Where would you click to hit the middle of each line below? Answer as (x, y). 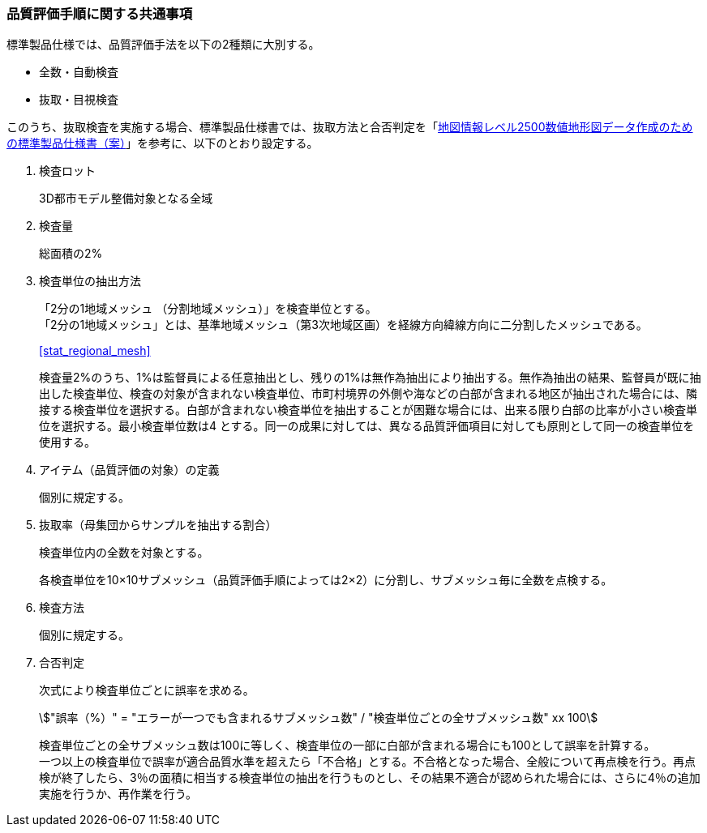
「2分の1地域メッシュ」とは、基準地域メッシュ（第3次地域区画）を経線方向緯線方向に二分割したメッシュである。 (343, 325)
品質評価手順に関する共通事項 (100, 14)
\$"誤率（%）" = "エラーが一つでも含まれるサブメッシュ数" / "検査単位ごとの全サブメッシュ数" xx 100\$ (319, 718)
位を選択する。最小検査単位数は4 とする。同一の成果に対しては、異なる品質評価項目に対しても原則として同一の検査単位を (367, 426)
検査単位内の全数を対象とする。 (124, 553)
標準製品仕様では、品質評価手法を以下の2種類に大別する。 (163, 45)
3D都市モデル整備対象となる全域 (126, 199)
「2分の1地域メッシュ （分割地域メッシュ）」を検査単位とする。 (208, 309)
